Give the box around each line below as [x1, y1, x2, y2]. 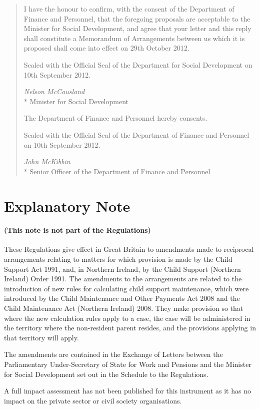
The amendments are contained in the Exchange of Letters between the [4, 349, 223, 359]
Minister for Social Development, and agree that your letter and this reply [23, 23, 251, 34]
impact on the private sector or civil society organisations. [4, 395, 182, 405]
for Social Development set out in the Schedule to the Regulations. [4, 368, 208, 379]
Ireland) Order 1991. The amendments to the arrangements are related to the [4, 273, 242, 284]
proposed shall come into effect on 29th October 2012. [23, 43, 189, 53]
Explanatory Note [4, 195, 130, 216]
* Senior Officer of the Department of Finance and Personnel [23, 166, 210, 176]
